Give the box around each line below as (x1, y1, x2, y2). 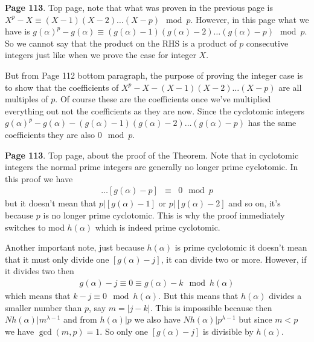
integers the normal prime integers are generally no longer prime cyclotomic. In (5, 160, 298, 173)
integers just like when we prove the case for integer (5, 48, 196, 61)
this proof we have (5, 172, 73, 185)
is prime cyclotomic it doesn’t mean (175, 241, 307, 254)
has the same (248, 116, 296, 129)
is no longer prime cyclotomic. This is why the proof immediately (43, 208, 285, 221)
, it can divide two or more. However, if (161, 252, 307, 265)
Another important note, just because (5, 241, 144, 254)
